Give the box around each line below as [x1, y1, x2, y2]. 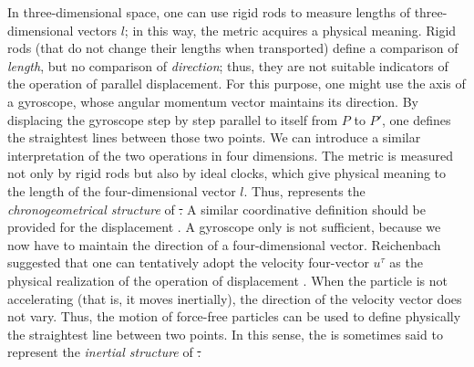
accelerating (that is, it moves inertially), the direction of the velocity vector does [7, 288, 462, 308]
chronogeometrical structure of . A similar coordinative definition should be [7, 199, 427, 218]
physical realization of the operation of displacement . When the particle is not [7, 270, 448, 289]
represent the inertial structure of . [7, 342, 201, 362]
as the [389, 253, 423, 272]
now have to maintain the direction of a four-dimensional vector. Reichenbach [7, 235, 441, 254]
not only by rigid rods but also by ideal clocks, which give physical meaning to [7, 163, 447, 183]
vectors [77, 20, 117, 39]
